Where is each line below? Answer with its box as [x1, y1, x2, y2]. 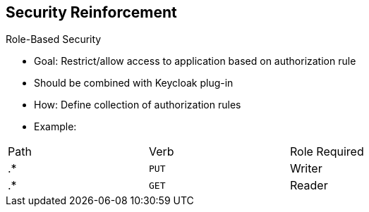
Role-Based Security [6, 33, 102, 46]
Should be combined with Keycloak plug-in [34, 77, 234, 89]
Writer [289, 161, 322, 176]
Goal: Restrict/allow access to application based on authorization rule [34, 55, 356, 68]
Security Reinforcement [6, 4, 177, 21]
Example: [34, 120, 77, 133]
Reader [289, 178, 328, 193]
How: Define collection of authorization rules [34, 99, 241, 111]
